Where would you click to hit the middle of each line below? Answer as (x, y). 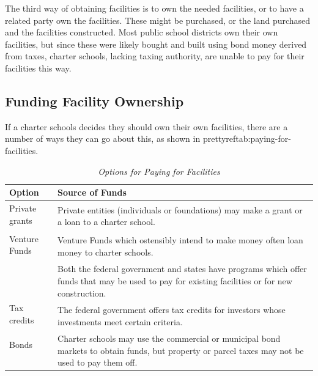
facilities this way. (38, 68)
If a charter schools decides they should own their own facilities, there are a (146, 126)
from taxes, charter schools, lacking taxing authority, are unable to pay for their (155, 56)
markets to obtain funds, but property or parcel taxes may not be (181, 350)
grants (21, 220)
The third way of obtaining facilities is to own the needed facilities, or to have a (154, 8)
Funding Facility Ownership (94, 101)
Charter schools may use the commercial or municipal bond (169, 338)
